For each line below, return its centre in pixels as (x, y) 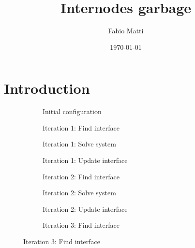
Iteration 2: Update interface (85, 209)
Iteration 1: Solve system (79, 144)
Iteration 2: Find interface (81, 176)
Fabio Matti (126, 31)
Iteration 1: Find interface (81, 127)
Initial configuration (72, 111)
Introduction (47, 88)
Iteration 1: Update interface (85, 160)
